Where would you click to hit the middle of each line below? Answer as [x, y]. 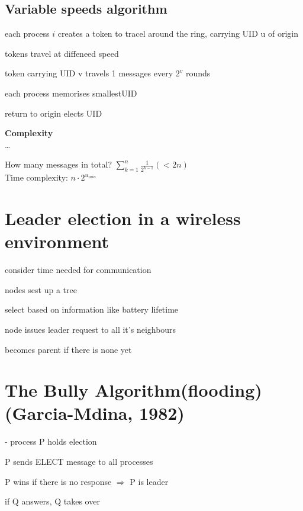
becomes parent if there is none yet [68, 349]
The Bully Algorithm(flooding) [133, 390]
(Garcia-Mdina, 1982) [95, 413]
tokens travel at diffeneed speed [62, 53]
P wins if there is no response [58, 481]
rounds [198, 73]
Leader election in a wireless [123, 218]
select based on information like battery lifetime [92, 309]
